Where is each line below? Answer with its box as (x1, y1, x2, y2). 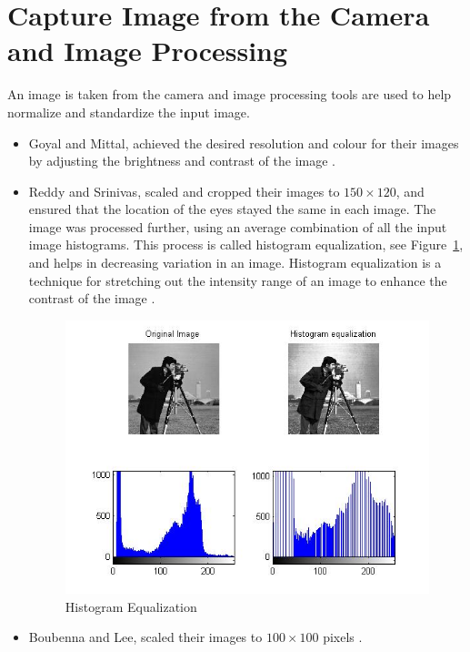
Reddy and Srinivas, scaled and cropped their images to (28, 181, 340, 200)
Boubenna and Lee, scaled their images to (28, 627, 263, 647)
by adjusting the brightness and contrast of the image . (28, 151, 335, 170)
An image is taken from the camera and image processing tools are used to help (7, 85, 452, 104)
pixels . (323, 627, 363, 647)
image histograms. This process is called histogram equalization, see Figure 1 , (28, 235, 464, 254)
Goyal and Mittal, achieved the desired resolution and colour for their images (28, 133, 459, 152)
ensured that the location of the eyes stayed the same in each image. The (28, 199, 436, 219)
